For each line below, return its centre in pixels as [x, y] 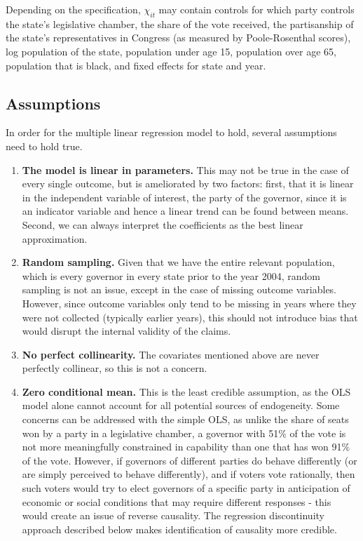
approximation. [55, 238]
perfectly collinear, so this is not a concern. [115, 368]
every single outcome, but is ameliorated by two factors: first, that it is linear [188, 183]
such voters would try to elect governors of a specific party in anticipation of [186, 488]
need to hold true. [44, 146]
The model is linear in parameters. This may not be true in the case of [185, 169]
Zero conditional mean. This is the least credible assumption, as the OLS [186, 391]
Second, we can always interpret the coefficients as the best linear [163, 224]
